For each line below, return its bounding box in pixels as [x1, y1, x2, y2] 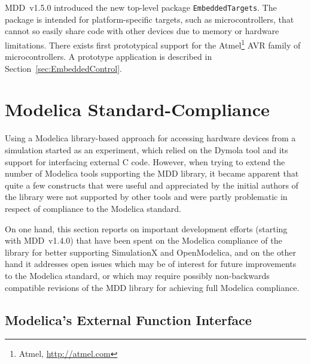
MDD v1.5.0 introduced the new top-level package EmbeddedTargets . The [5, 1, 277, 13]
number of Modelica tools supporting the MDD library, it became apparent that [5, 167, 299, 180]
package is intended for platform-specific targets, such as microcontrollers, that [5, 13, 294, 25]
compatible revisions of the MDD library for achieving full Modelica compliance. [5, 281, 300, 293]
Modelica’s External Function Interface [5, 310, 252, 329]
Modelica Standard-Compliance [5, 97, 270, 122]
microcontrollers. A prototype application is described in [5, 50, 212, 63]
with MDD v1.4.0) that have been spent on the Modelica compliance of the [5, 234, 282, 247]
